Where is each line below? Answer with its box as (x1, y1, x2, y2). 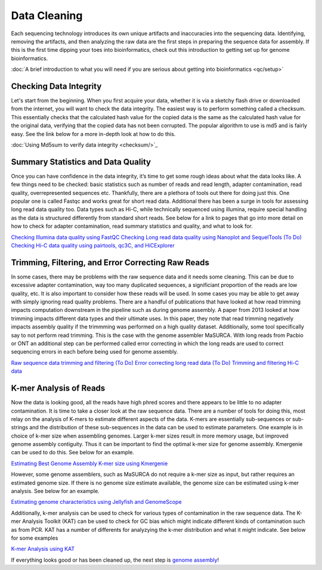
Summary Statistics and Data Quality (11, 157, 151, 167)
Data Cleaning (11, 9, 83, 22)
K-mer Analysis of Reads (11, 383, 106, 394)
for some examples (11, 534, 58, 541)
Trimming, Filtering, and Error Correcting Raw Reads (11, 257, 210, 268)
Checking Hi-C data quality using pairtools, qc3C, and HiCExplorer (11, 242, 175, 249)
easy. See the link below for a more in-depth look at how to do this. (11, 130, 176, 137)
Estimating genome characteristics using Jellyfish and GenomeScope (11, 498, 182, 506)
